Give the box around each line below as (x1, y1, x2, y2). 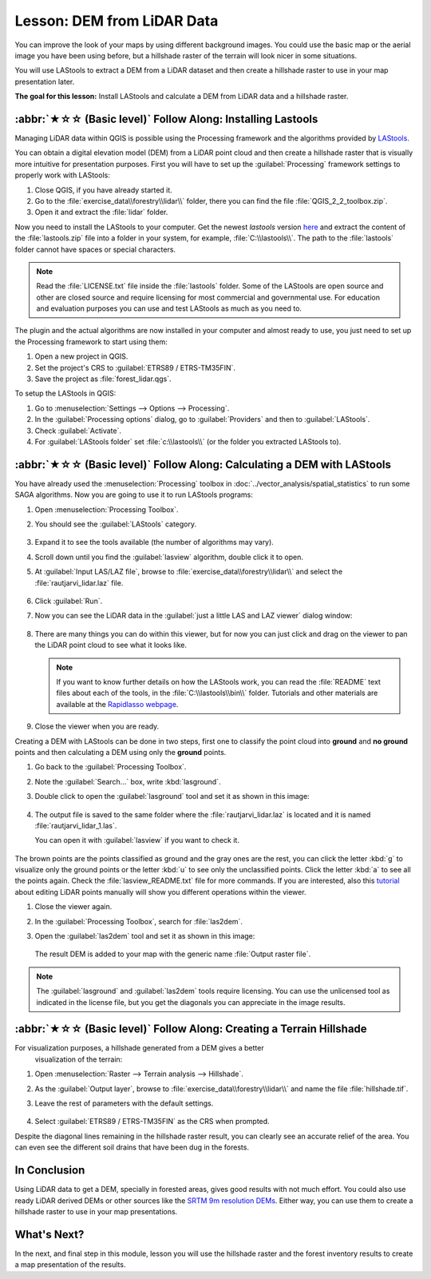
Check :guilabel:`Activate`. (34, 426, 121, 435)
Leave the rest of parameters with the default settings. (34, 1098, 214, 1108)
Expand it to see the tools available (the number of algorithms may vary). (34, 538, 275, 547)
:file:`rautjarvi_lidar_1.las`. (34, 820, 117, 830)
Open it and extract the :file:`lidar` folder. (34, 208, 168, 217)
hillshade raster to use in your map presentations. (14, 1206, 178, 1216)
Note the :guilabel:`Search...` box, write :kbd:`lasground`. (34, 777, 221, 786)
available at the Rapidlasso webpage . (56, 699, 179, 709)
